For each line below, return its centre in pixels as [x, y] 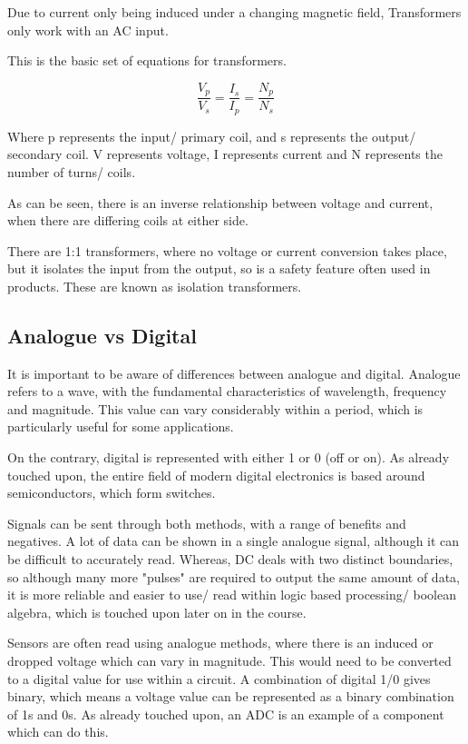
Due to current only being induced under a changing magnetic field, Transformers [234, 12]
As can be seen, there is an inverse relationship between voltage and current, [220, 202]
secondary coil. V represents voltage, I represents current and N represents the [225, 154]
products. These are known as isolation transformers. [155, 286]
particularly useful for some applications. [121, 427]
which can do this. [58, 732]
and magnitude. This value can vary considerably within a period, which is [215, 408]
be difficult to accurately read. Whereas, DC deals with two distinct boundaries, [230, 559]
